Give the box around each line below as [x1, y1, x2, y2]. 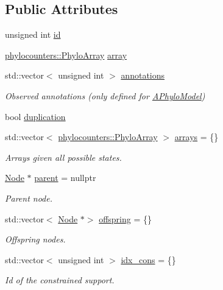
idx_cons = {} [121, 253, 176, 266]
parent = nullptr [34, 171, 96, 184]
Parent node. [5, 191, 53, 204]
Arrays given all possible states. [5, 150, 122, 163]
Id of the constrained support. [5, 274, 115, 286]
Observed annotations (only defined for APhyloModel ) [5, 89, 205, 102]
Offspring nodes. [5, 233, 66, 246]
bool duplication [5, 110, 66, 122]
